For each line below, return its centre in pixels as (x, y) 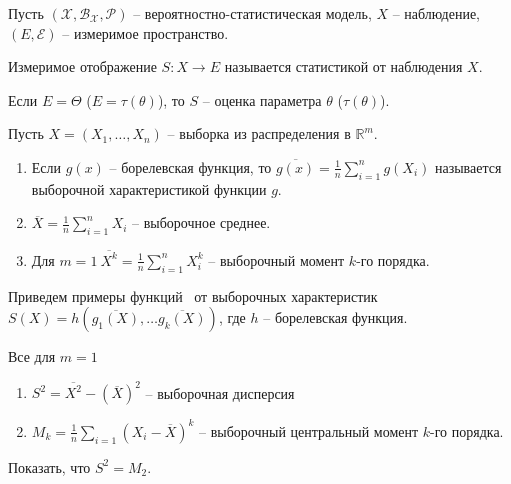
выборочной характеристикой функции (149, 188)
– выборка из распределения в (259, 133)
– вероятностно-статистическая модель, (252, 13)
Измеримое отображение (82, 66)
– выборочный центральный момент (309, 430)
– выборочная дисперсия (220, 392)
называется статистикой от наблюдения (343, 66)
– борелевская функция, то (190, 166)
